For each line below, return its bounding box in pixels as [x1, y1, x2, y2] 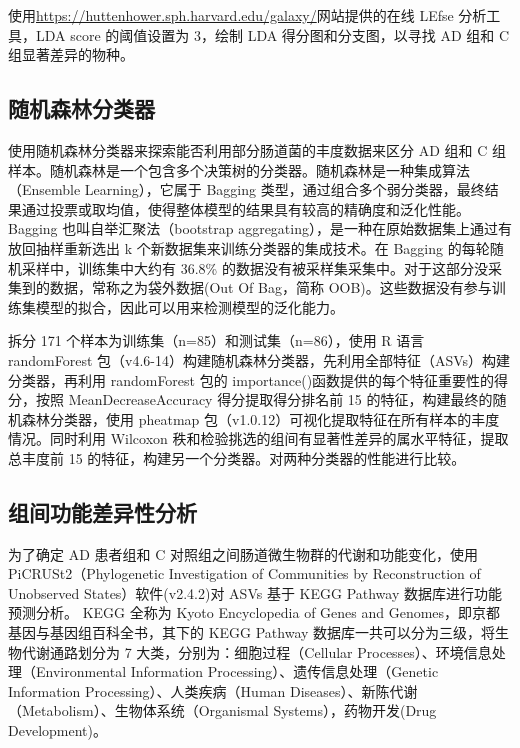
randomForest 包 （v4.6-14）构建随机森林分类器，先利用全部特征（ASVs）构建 [8, 349, 511, 370]
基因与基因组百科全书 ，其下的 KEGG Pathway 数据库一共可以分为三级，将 [8, 622, 496, 643]
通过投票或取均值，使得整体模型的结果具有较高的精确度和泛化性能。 [21, 198, 470, 219]
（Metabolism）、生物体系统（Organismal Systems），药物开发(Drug [8, 700, 437, 721]
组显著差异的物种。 [8, 44, 134, 65]
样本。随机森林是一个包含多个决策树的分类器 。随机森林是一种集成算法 [8, 159, 470, 180]
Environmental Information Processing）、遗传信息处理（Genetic [35, 661, 439, 682]
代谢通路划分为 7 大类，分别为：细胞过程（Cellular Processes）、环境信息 [21, 641, 492, 662]
